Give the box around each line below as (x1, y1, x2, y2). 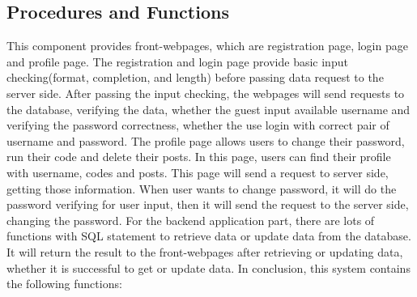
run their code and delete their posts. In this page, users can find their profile (6, 148, 391, 165)
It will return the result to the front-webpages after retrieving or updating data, (6, 243, 403, 260)
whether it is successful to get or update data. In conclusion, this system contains (6, 259, 411, 276)
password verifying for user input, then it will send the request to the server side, (6, 196, 409, 213)
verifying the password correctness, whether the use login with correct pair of (6, 117, 389, 134)
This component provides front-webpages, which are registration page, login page (6, 37, 408, 54)
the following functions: (6, 275, 122, 292)
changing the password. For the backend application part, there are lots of (6, 211, 375, 228)
